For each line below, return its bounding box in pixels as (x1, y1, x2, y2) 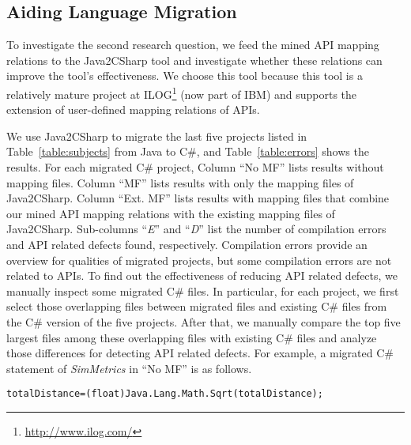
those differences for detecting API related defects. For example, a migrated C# (6, 345, 394, 361)
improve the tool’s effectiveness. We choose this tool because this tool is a (6, 67, 363, 84)
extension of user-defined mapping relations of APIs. (6, 101, 260, 118)
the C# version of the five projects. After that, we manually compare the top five (6, 313, 401, 330)
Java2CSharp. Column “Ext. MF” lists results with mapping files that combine (6, 190, 390, 206)
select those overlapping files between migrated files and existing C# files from (6, 298, 387, 315)
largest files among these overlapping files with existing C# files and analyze (6, 329, 377, 345)
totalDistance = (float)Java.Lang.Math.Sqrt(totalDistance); (6, 388, 323, 400)
